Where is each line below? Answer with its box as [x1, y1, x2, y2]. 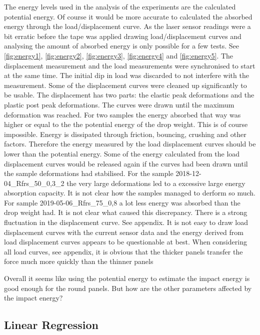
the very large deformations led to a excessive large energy [66, 177, 245, 188]
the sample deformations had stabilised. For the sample [4, 168, 173, 178]
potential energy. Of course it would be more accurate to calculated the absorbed [4, 11, 252, 21]
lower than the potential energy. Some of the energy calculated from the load [4, 148, 240, 158]
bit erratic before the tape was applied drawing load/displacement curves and [4, 30, 241, 41]
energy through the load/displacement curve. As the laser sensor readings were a [4, 21, 251, 31]
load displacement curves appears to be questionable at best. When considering [4, 236, 247, 247]
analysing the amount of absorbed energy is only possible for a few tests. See [4, 40, 239, 51]
